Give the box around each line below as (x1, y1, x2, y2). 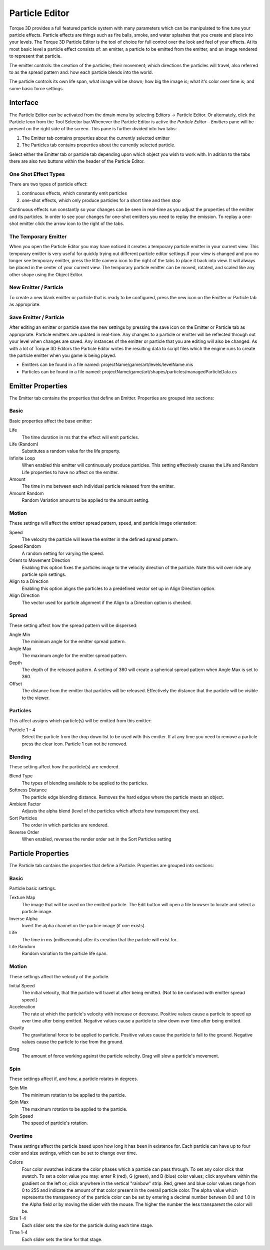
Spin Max (9, 1099, 29, 1105)
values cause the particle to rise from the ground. (21, 1039, 124, 1045)
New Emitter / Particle (9, 284, 63, 291)
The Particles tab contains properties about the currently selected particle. (21, 142, 175, 148)
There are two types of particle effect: (9, 181, 88, 187)
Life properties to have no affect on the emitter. (21, 469, 119, 475)
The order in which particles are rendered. (21, 822, 109, 828)
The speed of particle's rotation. (21, 1120, 88, 1126)
